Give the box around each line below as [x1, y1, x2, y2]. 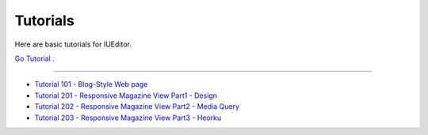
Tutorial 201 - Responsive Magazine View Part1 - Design [34, 91, 218, 100]
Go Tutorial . [14, 54, 55, 63]
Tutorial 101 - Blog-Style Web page [34, 80, 148, 89]
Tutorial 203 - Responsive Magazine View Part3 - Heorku [34, 113, 222, 122]
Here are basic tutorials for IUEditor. [14, 39, 132, 49]
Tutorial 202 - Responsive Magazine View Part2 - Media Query [34, 102, 239, 111]
